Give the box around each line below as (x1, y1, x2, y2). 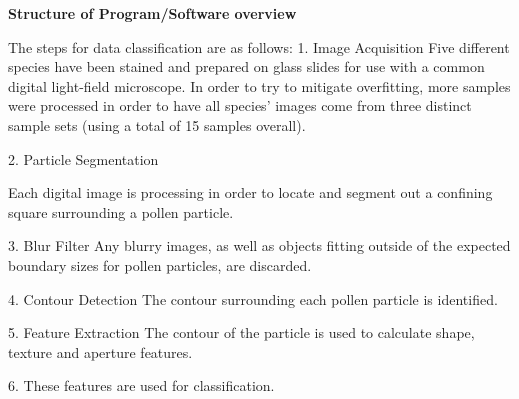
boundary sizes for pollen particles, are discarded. (8, 254, 312, 275)
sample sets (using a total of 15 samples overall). (8, 114, 306, 135)
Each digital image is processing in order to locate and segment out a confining (8, 182, 493, 203)
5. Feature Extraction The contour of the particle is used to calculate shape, (8, 322, 475, 343)
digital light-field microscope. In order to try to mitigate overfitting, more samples (8, 75, 511, 96)
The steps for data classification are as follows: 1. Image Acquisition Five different (8, 36, 510, 57)
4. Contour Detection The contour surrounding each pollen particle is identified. (8, 288, 498, 309)
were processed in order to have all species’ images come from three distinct (8, 95, 472, 116)
